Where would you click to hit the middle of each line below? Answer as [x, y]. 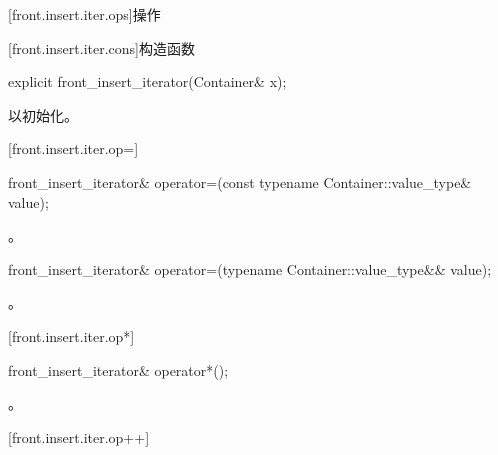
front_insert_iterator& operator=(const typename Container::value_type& [240, 181]
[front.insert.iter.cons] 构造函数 [101, 47]
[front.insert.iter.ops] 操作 [84, 14]
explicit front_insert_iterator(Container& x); [147, 81]
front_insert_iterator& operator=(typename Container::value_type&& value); [250, 268]
